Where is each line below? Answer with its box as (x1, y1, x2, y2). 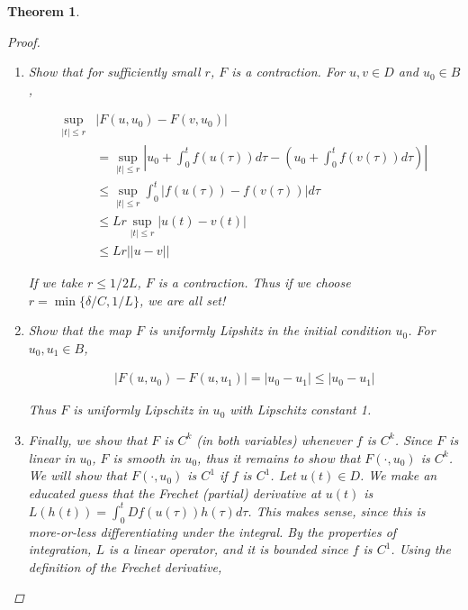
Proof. (7, 32, 40, 50)
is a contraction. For (231, 62, 346, 81)
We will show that (28, 466, 127, 485)
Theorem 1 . (7, 2, 80, 20)
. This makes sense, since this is (247, 501, 426, 520)
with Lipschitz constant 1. (229, 400, 372, 419)
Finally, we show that (28, 430, 148, 449)
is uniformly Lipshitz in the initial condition (148, 321, 391, 340)
